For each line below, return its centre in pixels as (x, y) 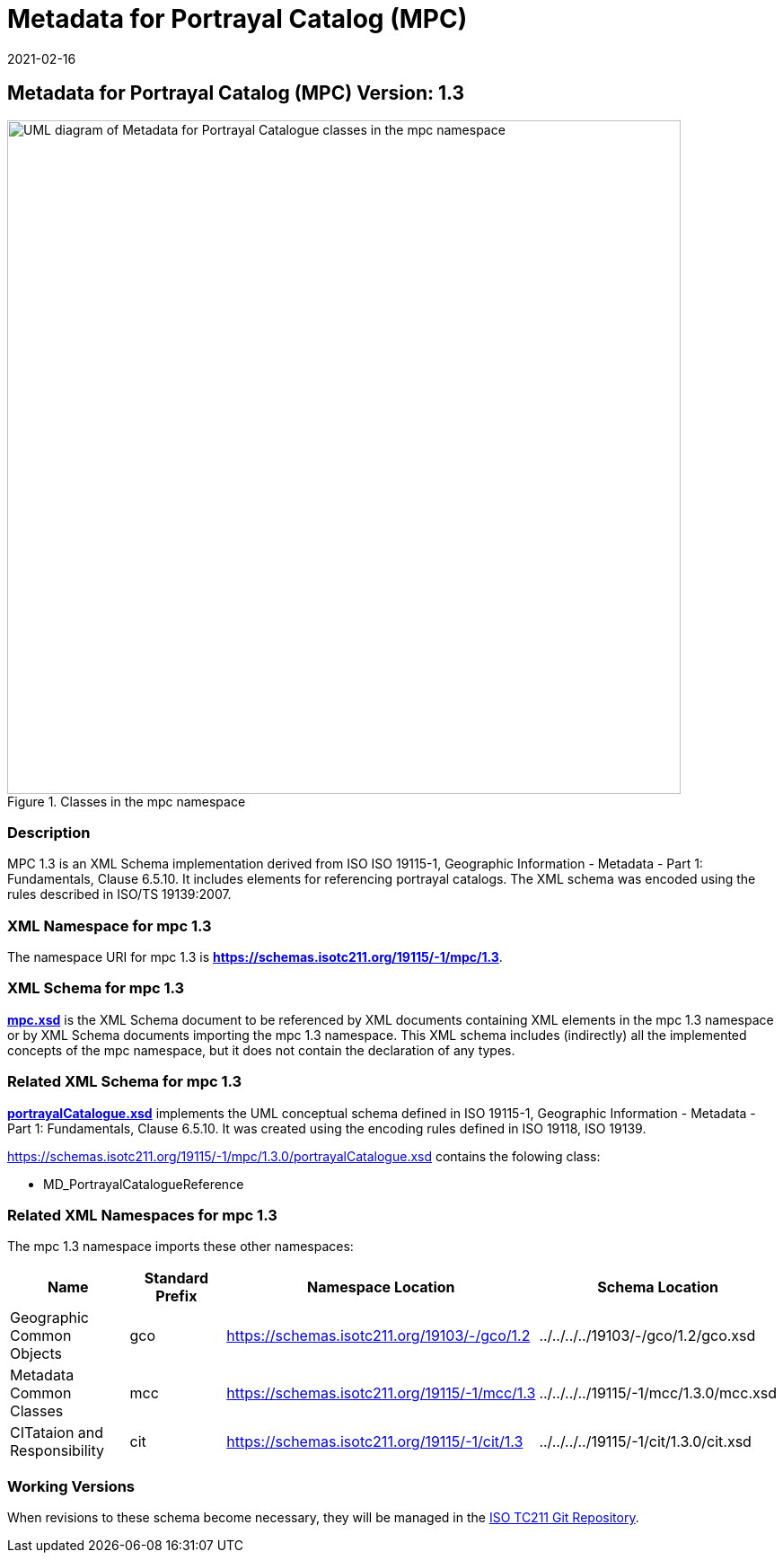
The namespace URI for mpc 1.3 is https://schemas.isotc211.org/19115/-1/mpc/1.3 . (255, 957)
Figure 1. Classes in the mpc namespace (127, 801)
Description (49, 832)
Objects (36, 1354)
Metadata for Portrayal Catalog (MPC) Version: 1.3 (236, 93)
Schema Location (658, 1287)
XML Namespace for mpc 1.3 (110, 925)
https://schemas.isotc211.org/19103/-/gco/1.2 (378, 1336)
